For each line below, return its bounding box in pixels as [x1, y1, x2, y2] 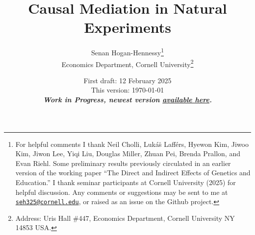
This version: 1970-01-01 [91, 85, 164, 95]
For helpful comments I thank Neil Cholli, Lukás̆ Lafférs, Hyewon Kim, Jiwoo [15, 139, 249, 149]
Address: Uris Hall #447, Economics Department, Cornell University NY [15, 212, 235, 223]
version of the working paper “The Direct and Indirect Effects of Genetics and [15, 167, 251, 178]
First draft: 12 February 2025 [83, 75, 172, 85]
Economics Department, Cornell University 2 [61, 57, 194, 69]
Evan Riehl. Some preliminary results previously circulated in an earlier [15, 158, 231, 168]
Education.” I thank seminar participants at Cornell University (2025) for [15, 177, 236, 187]
